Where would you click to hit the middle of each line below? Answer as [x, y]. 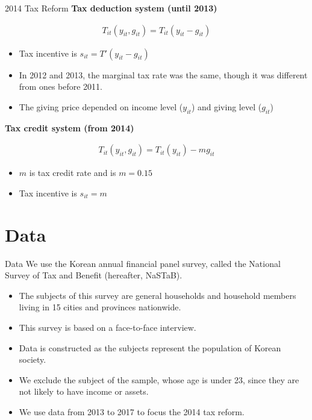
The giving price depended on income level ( [101, 106]
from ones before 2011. [61, 86]
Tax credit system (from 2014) [70, 127]
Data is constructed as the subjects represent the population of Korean [150, 347]
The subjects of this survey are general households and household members [158, 295]
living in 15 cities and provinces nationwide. [100, 307]
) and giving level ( [226, 106]
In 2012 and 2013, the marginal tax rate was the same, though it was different [163, 74]
